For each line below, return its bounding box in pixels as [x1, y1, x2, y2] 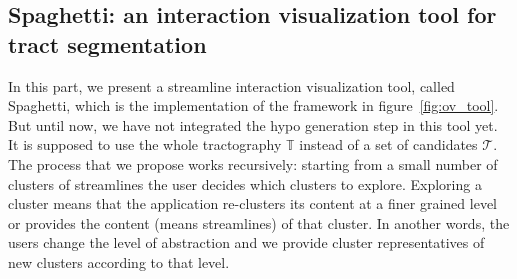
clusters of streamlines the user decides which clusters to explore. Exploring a [8, 173, 482, 194]
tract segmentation [8, 28, 207, 59]
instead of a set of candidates [299, 134, 478, 155]
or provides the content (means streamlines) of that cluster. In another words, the [8, 212, 510, 233]
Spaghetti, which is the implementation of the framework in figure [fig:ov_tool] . [8, 95, 499, 116]
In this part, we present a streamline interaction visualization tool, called [8, 75, 455, 96]
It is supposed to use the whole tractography [8, 134, 282, 155]
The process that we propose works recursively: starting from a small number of [8, 153, 498, 174]
